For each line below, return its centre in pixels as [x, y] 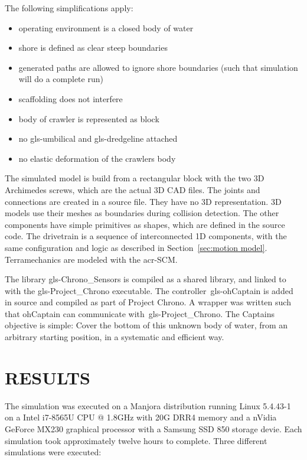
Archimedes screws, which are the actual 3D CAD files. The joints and [133, 189]
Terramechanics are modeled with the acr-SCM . [91, 259]
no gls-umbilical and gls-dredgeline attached [98, 138]
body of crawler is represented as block [89, 118]
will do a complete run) [61, 79]
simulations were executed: [53, 452]
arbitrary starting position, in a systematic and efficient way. [115, 337]
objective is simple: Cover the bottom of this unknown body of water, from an [146, 325]
